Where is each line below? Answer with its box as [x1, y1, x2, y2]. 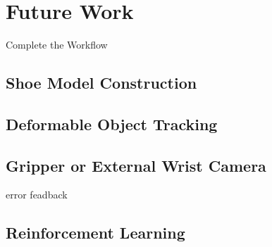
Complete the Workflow [6, 37, 108, 52]
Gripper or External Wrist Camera [6, 154, 266, 176]
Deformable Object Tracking [6, 113, 218, 134]
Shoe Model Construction [6, 72, 197, 94]
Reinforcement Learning [6, 222, 185, 243]
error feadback [6, 187, 68, 202]
